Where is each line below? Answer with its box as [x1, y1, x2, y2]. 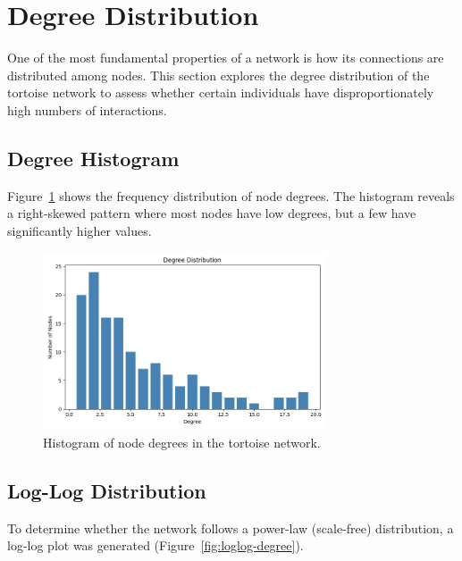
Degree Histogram [7, 144, 180, 172]
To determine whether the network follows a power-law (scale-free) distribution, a [7, 518, 454, 537]
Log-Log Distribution [7, 476, 206, 504]
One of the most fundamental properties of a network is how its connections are [7, 48, 444, 67]
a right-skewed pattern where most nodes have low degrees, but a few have [7, 204, 416, 222]
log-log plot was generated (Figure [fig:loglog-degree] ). [7, 536, 304, 555]
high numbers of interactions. [7, 100, 167, 119]
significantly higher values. [7, 221, 152, 239]
